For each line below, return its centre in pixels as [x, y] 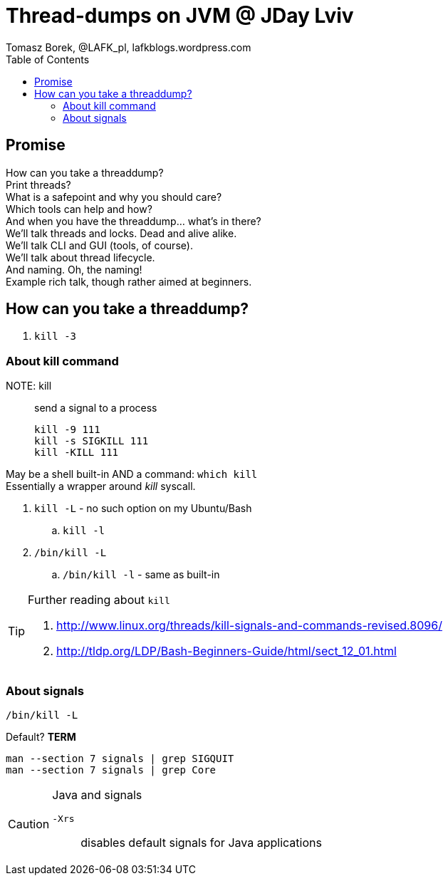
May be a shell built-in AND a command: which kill [132, 474]
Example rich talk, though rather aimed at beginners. [129, 281]
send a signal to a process [96, 408]
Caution [29, 824]
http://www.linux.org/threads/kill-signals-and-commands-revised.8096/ [249, 626]
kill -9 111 [67, 430]
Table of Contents [48, 59]
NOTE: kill [29, 386]
